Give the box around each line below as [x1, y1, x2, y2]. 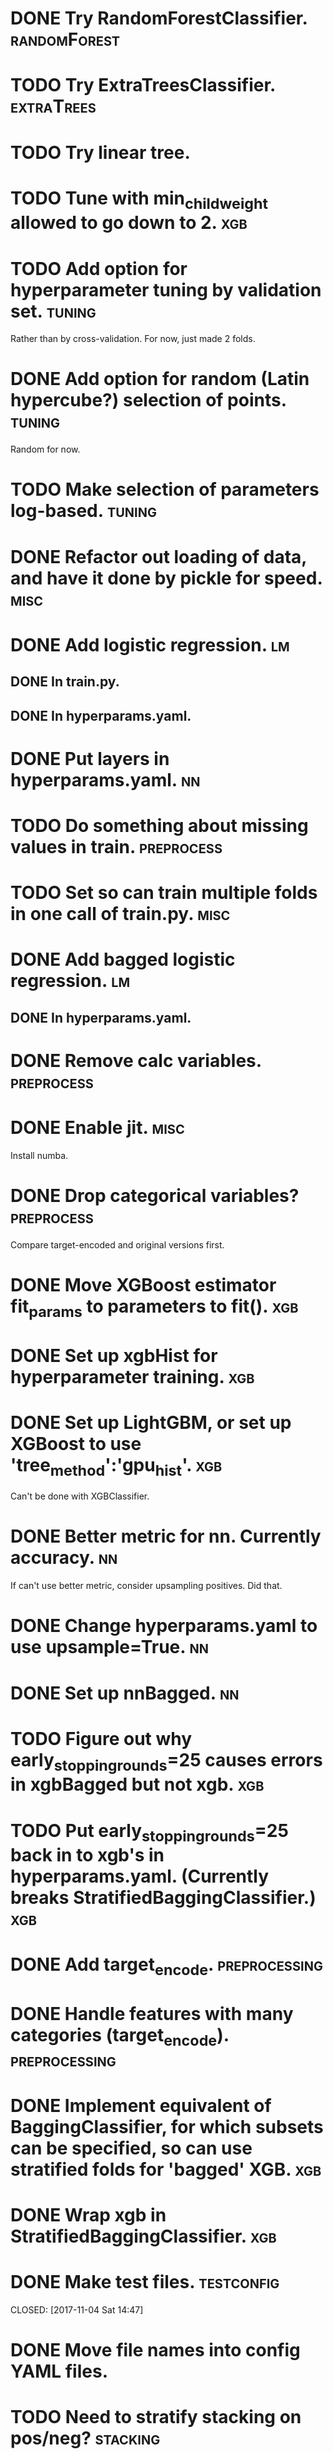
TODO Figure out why [10, 1727, 193, 1750]
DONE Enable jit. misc [10, 1117, 185, 1139]
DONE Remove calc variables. [10, 1049, 262, 1072]
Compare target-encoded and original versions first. [10, 1238, 225, 1251]
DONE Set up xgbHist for [10, 1344, 218, 1367]
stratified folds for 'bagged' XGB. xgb [10, 2158, 322, 2181]
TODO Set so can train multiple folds [10, 882, 318, 904]
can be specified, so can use [10, 2137, 253, 2159]
